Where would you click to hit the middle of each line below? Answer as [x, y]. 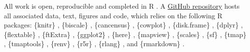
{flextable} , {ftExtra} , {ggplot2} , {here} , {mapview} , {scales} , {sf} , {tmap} [125, 34]
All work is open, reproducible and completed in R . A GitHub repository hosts [122, 6]
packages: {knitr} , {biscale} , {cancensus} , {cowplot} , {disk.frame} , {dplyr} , [124, 25]
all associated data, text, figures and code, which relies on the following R [113, 15]
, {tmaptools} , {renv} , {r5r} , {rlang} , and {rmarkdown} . [94, 44]
